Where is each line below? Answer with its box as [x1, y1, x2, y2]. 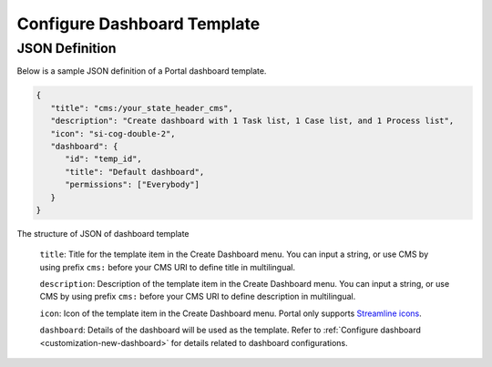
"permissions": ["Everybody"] [65, 179, 200, 190]
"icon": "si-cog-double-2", [50, 128, 177, 138]
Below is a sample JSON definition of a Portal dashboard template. [16, 66, 267, 76]
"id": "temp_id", [65, 154, 143, 164]
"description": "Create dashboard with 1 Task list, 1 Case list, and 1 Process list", [50, 116, 455, 127]
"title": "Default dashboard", [65, 167, 205, 177]
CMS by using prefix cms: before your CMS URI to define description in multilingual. [39, 291, 356, 302]
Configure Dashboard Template [16, 14, 261, 34]
